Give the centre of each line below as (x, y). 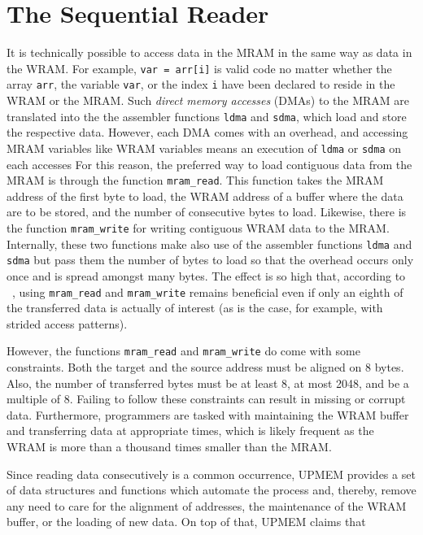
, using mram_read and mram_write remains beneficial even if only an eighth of (208, 291)
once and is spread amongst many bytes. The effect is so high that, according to (206, 275)
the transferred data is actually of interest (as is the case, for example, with (195, 308)
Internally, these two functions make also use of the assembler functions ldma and (209, 244)
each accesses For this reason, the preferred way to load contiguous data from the (209, 164)
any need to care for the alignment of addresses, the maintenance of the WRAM (207, 505)
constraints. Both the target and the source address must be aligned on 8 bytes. (205, 367)
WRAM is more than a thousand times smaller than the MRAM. (169, 446)
